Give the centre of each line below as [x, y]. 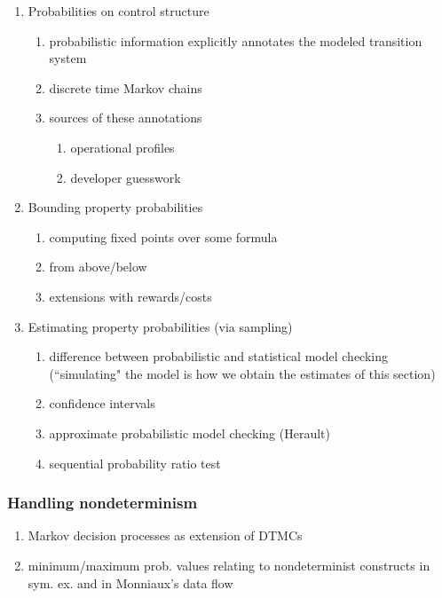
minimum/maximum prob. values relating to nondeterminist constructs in [229, 565]
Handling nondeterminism [103, 503]
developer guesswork [126, 177]
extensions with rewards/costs [130, 296]
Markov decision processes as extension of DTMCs [165, 535]
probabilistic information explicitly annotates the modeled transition [236, 40]
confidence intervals [102, 403]
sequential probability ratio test [135, 463]
